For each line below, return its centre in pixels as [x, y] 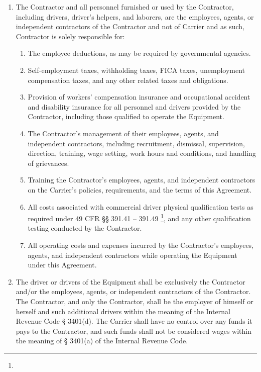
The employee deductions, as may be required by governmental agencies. [139, 53]
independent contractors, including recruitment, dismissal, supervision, [136, 143]
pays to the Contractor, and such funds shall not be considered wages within [134, 331]
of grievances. [48, 163]
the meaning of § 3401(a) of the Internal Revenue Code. [102, 341]
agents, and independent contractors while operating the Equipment [133, 255]
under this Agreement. [62, 265]
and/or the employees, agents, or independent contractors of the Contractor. [133, 291]
